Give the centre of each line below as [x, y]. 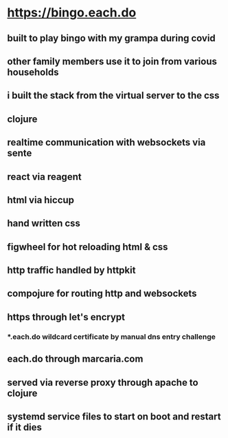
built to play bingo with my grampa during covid [112, 38]
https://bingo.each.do [72, 13]
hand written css [44, 223]
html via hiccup [41, 200]
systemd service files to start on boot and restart [114, 416]
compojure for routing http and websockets [102, 294]
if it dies [25, 427]
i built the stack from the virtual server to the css [113, 95]
